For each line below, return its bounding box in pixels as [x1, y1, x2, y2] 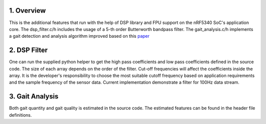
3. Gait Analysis [9, 92, 59, 100]
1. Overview [9, 6, 46, 15]
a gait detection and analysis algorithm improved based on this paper [9, 33, 150, 39]
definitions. [9, 112, 32, 118]
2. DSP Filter [9, 46, 48, 54]
